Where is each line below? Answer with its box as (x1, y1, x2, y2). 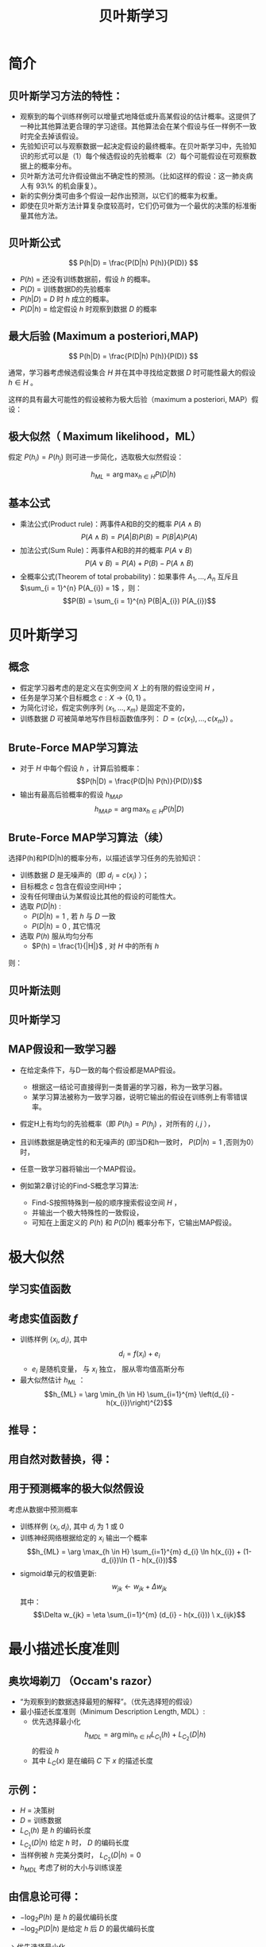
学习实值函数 (8, 1282, 71, 1296)
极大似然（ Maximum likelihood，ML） (8, 430, 202, 443)
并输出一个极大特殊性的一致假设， (31, 1207, 144, 1217)
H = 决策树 (19, 1805, 56, 1815)
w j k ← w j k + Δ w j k (111, 1582, 168, 1594)
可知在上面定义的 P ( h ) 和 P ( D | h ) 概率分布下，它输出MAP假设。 (31, 1217, 237, 1227)
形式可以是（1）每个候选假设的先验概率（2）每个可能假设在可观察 (33, 152, 250, 160)
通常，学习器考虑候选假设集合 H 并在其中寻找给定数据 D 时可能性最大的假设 (8, 367, 256, 377)
